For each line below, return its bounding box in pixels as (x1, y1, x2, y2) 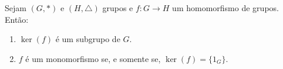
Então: (5, 13, 29, 25)
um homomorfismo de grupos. (172, 2, 279, 13)
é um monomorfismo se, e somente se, (25, 52, 161, 64)
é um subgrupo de (55, 33, 120, 45)
